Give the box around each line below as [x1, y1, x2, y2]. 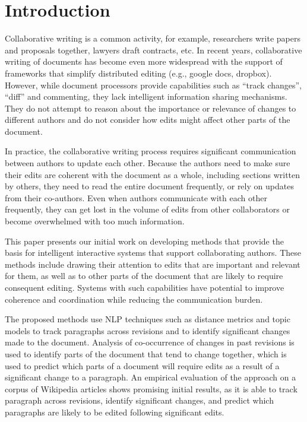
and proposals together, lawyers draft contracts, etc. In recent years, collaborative [5, 43, 302, 56]
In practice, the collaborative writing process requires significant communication [5, 145, 296, 157]
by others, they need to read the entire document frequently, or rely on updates [5, 180, 294, 192]
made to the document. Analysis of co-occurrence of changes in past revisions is [5, 336, 295, 348]
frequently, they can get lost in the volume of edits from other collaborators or [5, 203, 290, 215]
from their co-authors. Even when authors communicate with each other [5, 191, 267, 204]
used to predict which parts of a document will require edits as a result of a [5, 359, 280, 372]
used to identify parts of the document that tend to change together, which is [5, 347, 287, 360]
